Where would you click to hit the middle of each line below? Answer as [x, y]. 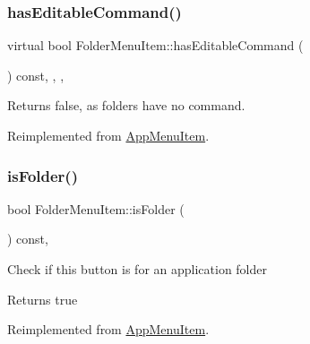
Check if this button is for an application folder [137, 269]
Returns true [43, 299]
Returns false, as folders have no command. [126, 105]
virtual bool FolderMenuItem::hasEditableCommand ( [155, 45]
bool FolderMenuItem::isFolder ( [96, 208]
